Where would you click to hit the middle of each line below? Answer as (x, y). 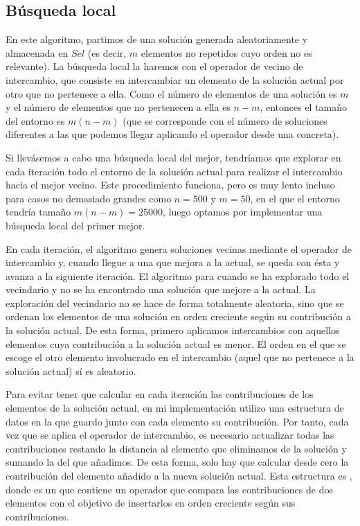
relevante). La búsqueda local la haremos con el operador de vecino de (154, 66)
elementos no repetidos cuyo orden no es (226, 52)
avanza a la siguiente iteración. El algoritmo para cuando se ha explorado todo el (178, 275)
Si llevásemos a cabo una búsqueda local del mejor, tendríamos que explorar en (173, 157)
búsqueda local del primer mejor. (75, 225)
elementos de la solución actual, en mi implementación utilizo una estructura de (175, 408)
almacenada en (37, 52)
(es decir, (107, 52)
